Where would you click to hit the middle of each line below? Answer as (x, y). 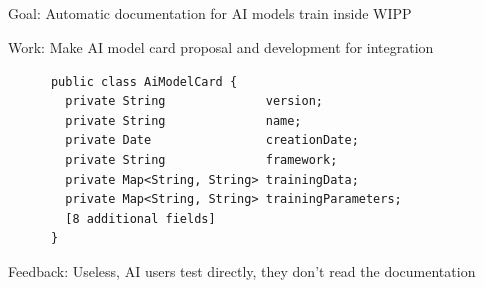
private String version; (194, 101)
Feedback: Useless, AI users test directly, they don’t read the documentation (242, 270)
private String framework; (201, 159)
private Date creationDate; (212, 140)
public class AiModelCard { (144, 81)
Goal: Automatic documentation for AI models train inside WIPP (210, 13)
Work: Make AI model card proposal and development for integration (221, 46)
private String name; (183, 120)
